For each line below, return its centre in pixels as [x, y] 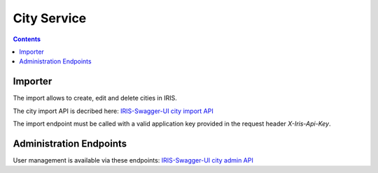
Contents [27, 39]
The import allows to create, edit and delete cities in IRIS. [95, 98]
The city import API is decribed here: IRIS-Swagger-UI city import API [113, 111]
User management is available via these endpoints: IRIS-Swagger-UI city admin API [133, 160]
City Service [50, 18]
